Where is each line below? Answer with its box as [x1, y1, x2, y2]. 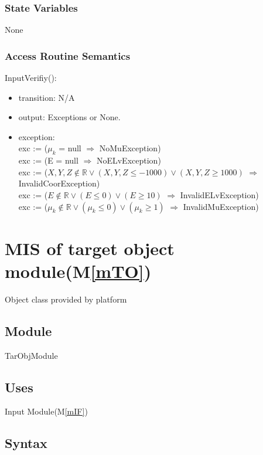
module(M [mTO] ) [5, 259, 152, 283]
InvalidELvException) [180, 188, 259, 201]
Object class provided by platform [5, 293, 127, 305]
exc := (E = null [18, 154, 78, 167]
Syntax [5, 434, 47, 452]
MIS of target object [5, 236, 175, 260]
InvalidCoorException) [18, 177, 100, 189]
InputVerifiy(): [5, 72, 57, 84]
